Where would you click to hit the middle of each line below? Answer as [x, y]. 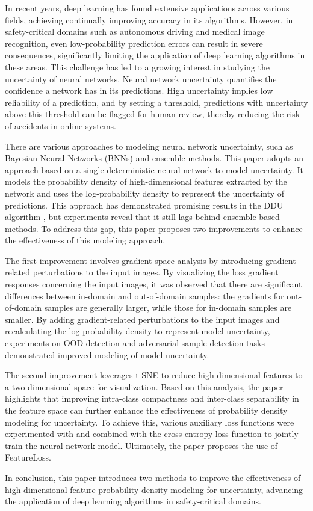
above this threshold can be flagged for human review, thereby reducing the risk [153, 114]
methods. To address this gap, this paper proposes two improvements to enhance [154, 228]
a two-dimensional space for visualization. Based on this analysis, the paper [144, 386]
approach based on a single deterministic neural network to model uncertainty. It [154, 169]
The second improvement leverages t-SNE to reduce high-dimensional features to [154, 375]
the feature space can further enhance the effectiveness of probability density [146, 410]
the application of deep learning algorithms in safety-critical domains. [133, 501]
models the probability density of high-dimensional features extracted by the [146, 181]
